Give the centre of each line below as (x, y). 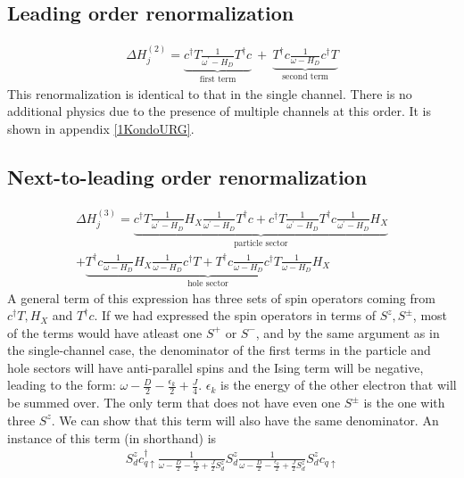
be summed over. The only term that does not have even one (174, 403)
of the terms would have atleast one (105, 332)
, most (430, 315)
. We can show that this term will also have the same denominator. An (245, 420)
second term (306, 77)
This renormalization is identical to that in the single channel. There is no (210, 93)
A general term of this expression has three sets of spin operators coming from (221, 297)
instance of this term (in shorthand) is (112, 437)
